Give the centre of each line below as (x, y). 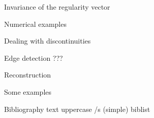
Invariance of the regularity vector (57, 7)
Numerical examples (35, 24)
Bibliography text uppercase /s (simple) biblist (77, 109)
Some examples (28, 91)
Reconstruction (28, 75)
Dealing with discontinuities (48, 41)
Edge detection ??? (34, 57)
